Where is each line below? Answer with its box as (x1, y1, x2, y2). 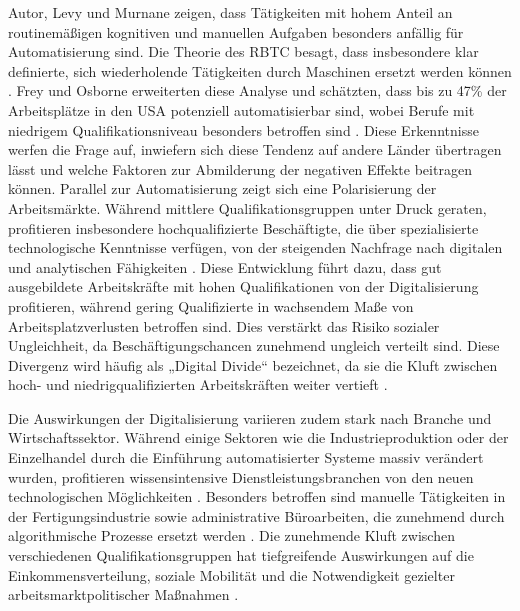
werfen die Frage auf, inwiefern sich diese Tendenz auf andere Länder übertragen (8, 139, 502, 160)
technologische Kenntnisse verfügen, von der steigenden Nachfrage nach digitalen (8, 237, 503, 258)
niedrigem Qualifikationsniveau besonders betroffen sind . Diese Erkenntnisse (8, 119, 479, 140)
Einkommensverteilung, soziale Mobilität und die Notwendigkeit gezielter (8, 564, 455, 585)
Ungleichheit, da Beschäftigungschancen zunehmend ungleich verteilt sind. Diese (8, 335, 500, 356)
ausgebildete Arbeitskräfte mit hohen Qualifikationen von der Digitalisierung (8, 276, 479, 297)
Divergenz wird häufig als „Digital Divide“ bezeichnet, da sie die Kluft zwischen (8, 354, 498, 375)
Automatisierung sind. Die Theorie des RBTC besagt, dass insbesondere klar (8, 41, 479, 62)
